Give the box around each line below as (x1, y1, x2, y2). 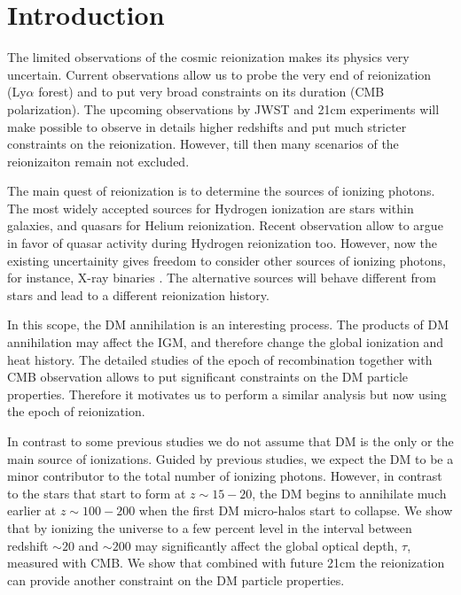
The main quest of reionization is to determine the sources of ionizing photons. (7, 182, 435, 200)
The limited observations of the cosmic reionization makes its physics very (7, 48, 410, 66)
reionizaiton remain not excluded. (7, 151, 190, 170)
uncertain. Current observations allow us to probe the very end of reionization (7, 65, 432, 83)
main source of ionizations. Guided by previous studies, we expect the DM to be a (7, 449, 454, 467)
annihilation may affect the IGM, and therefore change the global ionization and (7, 333, 444, 352)
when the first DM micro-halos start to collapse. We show (138, 501, 453, 520)
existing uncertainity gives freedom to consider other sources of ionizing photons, (7, 251, 446, 269)
